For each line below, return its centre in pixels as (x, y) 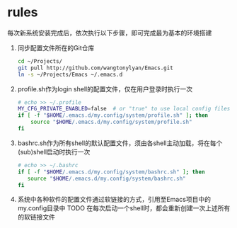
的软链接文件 (36, 217)
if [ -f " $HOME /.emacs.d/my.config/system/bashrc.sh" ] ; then (111, 172)
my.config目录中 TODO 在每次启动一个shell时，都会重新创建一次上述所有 (124, 208)
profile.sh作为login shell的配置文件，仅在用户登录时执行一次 (105, 89)
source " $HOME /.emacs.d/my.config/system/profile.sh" (111, 122)
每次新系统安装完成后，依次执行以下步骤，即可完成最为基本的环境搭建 (110, 33)
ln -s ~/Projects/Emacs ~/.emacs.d (70, 74)
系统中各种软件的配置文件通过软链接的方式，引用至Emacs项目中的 (114, 200)
